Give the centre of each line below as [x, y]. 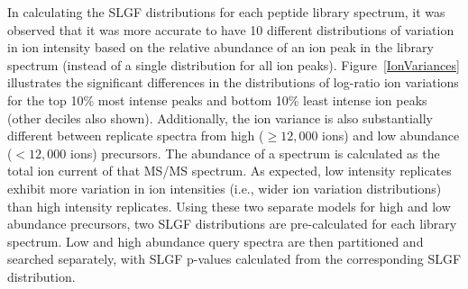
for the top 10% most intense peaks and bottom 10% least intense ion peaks [217, 99]
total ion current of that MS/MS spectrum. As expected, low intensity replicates [229, 171]
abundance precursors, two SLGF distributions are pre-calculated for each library [232, 224]
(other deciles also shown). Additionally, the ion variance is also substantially [220, 117]
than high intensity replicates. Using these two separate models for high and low [229, 206]
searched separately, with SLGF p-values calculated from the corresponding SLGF [234, 259]
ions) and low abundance [391, 135]
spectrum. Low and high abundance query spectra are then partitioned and [216, 241]
